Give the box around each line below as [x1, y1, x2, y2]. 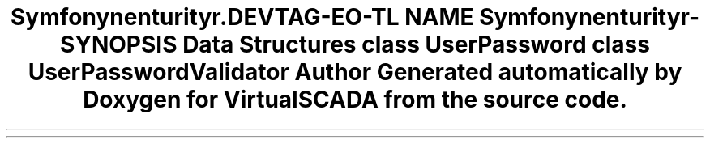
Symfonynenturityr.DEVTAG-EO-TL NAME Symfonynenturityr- [11, 3, 699, 31]
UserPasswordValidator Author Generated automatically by [28, 58, 682, 86]
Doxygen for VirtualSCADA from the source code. [83, 86, 627, 113]
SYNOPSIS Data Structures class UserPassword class [60, 31, 650, 58]
